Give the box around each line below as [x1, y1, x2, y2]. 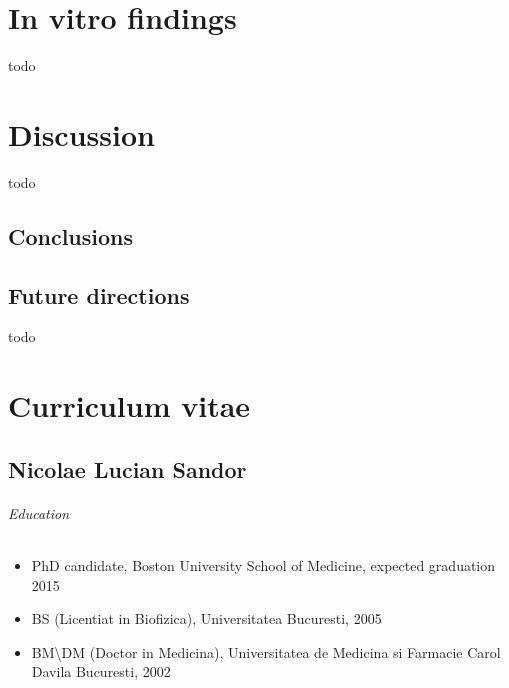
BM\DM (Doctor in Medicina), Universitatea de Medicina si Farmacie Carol [31, 641, 501, 662]
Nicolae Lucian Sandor [8, 453, 247, 484]
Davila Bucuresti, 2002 [31, 661, 171, 682]
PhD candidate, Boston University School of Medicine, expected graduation [31, 554, 496, 575]
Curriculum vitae [8, 385, 251, 426]
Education [8, 502, 70, 523]
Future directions [8, 279, 190, 310]
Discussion [8, 113, 155, 154]
